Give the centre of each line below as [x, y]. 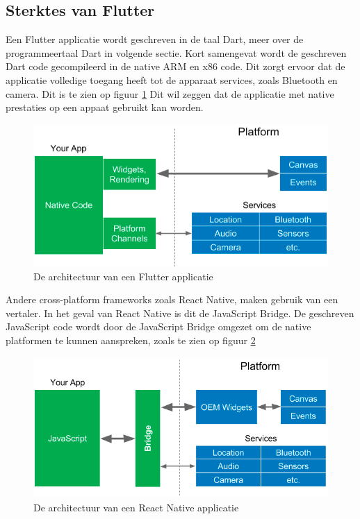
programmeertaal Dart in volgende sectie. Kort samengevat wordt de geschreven [176, 52]
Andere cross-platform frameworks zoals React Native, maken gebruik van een [172, 299]
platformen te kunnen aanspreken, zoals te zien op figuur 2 [131, 340]
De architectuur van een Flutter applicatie [123, 276]
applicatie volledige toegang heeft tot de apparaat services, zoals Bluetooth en [172, 79]
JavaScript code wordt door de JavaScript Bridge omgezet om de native [158, 326]
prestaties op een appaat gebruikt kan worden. [105, 107]
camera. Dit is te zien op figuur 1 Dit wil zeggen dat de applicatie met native [170, 93]
